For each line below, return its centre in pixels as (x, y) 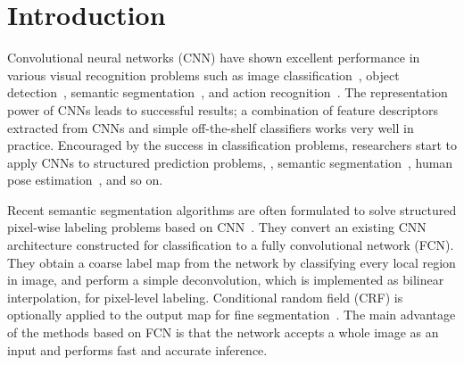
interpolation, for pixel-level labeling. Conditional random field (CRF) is (205, 297)
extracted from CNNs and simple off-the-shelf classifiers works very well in (211, 127)
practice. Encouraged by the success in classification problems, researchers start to (232, 145)
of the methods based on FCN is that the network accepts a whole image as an (223, 332)
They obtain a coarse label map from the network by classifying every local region (232, 262)
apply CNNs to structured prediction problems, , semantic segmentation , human (230, 162)
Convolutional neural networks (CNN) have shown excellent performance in (214, 58)
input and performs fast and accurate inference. (137, 349)
